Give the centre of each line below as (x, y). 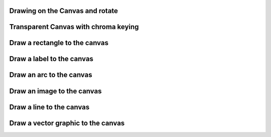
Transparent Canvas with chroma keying (74, 27)
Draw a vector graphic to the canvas (67, 123)
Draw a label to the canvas (51, 59)
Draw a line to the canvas (49, 107)
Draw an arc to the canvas (51, 75)
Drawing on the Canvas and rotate (63, 11)
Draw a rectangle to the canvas (59, 43)
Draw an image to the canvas (55, 91)
